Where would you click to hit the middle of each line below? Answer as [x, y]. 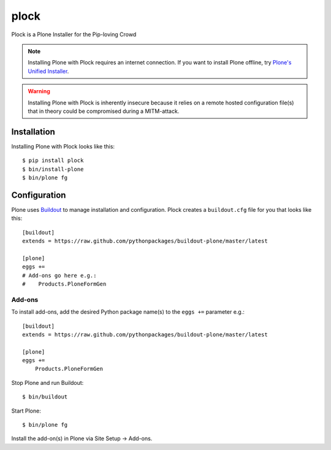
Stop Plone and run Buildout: [48, 382]
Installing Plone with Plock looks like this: [63, 146]
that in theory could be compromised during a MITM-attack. [104, 111]
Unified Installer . [48, 71]
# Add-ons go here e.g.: [59, 275]
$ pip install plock [53, 161]
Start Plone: [26, 411]
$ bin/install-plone [53, 169]
